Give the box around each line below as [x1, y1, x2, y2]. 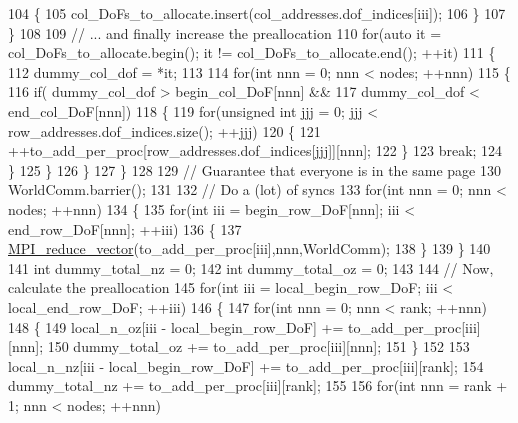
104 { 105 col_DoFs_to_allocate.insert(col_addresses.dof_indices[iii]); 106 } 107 [8, 3, 506, 23]
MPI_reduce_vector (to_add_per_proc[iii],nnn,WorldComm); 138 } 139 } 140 [8, 238, 491, 259]
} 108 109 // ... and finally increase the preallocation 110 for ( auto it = [8, 22, 442, 43]
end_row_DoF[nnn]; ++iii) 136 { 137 [8, 218, 242, 239]
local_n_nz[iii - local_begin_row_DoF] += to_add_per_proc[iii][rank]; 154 [8, 355, 484, 376]
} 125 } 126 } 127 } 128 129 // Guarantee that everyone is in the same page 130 [8, 159, 501, 180]
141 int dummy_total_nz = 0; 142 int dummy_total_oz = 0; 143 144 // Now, [8, 257, 494, 278]
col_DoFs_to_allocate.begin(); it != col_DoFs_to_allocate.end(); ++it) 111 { [8, 42, 496, 63]
